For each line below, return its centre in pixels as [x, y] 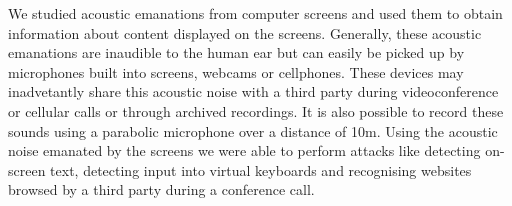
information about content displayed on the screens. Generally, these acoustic [245, 32]
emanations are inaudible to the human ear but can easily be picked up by [236, 52]
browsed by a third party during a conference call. [161, 189]
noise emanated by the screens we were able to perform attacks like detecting [244, 150]
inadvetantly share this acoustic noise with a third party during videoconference [253, 91]
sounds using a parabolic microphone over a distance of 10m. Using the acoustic [253, 130]
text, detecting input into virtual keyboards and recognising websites [261, 169]
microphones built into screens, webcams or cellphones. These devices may [236, 71]
